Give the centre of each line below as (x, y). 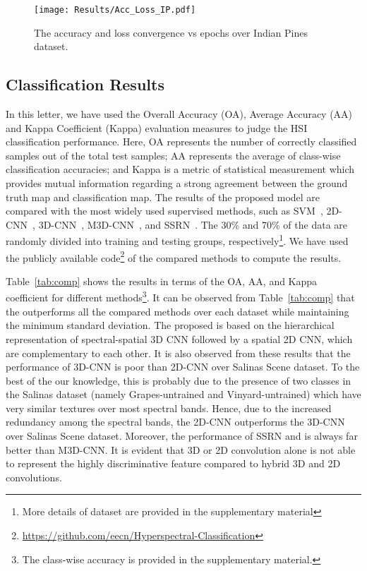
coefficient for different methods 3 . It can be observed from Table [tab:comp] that (180, 296)
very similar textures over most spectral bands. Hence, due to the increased (169, 408)
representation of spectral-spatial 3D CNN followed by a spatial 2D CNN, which (179, 338)
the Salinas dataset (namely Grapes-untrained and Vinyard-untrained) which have (183, 394)
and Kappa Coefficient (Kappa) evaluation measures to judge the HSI (157, 127)
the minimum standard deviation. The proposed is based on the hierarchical (170, 325)
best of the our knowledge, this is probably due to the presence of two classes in (179, 380)
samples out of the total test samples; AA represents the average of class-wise (173, 155)
